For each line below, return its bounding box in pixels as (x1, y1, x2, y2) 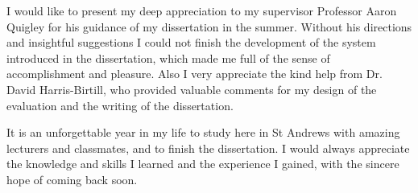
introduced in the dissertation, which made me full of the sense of (6, 49, 330, 66)
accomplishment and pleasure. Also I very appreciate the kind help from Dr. (6, 65, 383, 82)
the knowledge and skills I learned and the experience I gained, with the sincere (6, 155, 399, 172)
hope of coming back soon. (6, 170, 138, 187)
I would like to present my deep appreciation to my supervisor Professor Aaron (6, 2, 397, 18)
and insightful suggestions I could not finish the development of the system (6, 34, 376, 51)
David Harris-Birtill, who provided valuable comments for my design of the (6, 80, 377, 97)
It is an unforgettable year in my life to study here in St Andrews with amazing (6, 124, 400, 141)
